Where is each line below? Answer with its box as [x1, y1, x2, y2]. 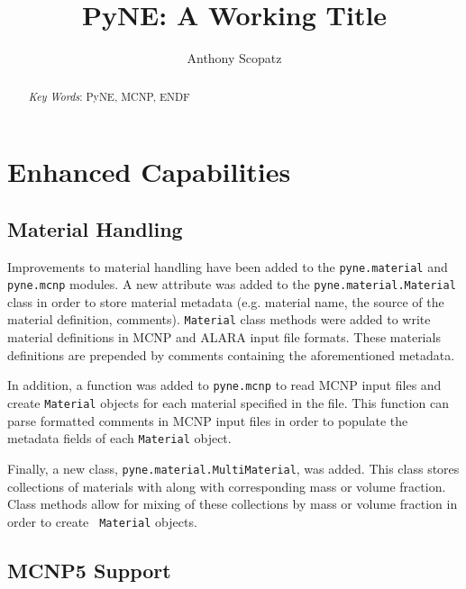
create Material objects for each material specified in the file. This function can [7, 393, 450, 412]
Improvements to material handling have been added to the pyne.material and [7, 257, 448, 276]
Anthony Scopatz [187, 49, 282, 68]
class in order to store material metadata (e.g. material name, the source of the [7, 292, 444, 311]
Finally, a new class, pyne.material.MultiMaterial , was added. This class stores [7, 458, 460, 477]
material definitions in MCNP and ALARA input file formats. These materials [7, 328, 441, 347]
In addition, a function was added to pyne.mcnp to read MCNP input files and [7, 376, 442, 394]
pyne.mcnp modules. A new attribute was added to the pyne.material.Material [7, 275, 456, 294]
